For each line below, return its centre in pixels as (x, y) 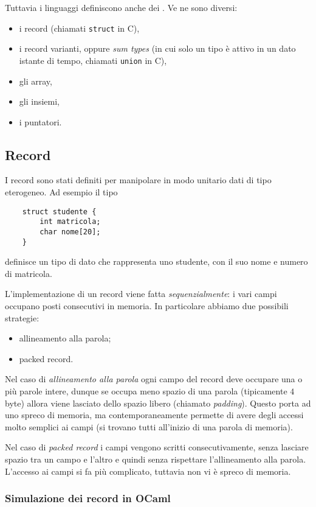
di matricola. (29, 273)
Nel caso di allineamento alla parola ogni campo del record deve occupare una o (154, 379)
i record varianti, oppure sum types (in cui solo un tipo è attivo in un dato (157, 48)
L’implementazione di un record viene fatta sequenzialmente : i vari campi (141, 294)
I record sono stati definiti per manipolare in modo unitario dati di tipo (138, 180)
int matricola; (70, 222)
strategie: (22, 317)
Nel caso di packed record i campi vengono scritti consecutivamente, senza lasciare (157, 447)
